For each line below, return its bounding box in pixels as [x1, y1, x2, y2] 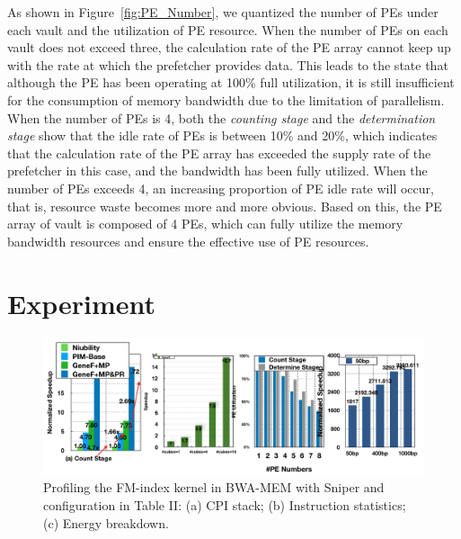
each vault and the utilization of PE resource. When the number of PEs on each [7, 20, 448, 39]
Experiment [7, 284, 156, 321]
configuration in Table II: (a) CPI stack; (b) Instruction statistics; [43, 496, 406, 514]
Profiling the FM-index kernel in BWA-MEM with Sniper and [43, 478, 385, 497]
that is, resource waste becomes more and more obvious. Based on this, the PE [7, 196, 442, 215]
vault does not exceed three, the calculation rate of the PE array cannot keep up [7, 38, 451, 57]
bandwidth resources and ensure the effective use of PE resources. [7, 231, 369, 250]
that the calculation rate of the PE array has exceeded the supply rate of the [7, 143, 431, 162]
